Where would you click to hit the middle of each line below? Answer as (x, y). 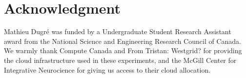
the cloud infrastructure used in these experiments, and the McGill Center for (120, 60)
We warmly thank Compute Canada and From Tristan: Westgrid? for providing (123, 50)
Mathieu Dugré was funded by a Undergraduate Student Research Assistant (118, 31)
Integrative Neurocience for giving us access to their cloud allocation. (107, 69)
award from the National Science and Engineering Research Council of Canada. (123, 41)
